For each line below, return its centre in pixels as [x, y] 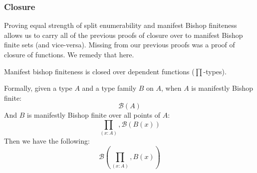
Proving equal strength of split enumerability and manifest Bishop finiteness [121, 25]
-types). [215, 71]
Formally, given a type [38, 88]
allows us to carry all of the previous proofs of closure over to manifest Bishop [124, 35]
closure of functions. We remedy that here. [69, 54]
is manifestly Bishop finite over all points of [94, 115]
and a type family [109, 88]
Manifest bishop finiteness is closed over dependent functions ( [99, 71]
